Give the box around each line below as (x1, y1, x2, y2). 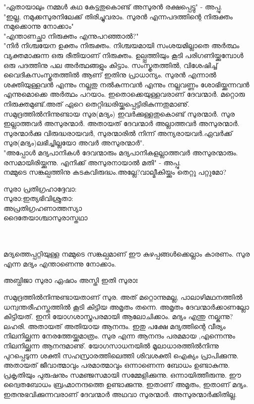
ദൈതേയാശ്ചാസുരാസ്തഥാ (3, 212, 88, 223)
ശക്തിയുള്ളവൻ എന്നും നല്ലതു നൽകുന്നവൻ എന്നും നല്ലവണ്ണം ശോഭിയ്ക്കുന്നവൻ (3, 79, 250, 89)
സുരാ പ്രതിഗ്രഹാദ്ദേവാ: (3, 183, 77, 194)
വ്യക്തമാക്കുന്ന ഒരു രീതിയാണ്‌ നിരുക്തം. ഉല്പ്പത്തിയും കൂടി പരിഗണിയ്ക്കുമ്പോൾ (3, 50, 244, 60)
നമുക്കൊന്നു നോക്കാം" (3, 21, 74, 31)
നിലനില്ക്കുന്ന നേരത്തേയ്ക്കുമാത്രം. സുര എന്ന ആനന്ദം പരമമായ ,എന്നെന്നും (3, 331, 235, 341)
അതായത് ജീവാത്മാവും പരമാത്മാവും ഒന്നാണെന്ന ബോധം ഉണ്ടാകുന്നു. (3, 360, 230, 370)
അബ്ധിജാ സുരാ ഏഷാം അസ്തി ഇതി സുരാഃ (3, 275, 138, 285)
